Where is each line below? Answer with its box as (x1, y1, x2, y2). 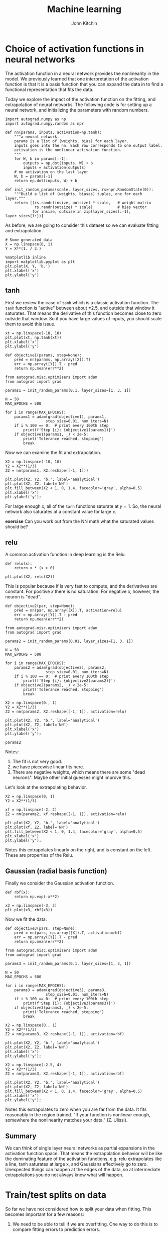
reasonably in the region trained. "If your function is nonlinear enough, (5, 1112, 150, 1118)
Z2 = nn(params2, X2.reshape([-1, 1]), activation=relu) (5, 709, 127, 715)
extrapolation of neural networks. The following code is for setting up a (5, 102, 152, 108)
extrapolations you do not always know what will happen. (5, 1172, 124, 1178)
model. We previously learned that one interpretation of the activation (5, 75, 149, 81)
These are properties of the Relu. (5, 852, 74, 858)
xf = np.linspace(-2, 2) (5, 807, 57, 813)
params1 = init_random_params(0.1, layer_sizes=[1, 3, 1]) (5, 388, 131, 393)
